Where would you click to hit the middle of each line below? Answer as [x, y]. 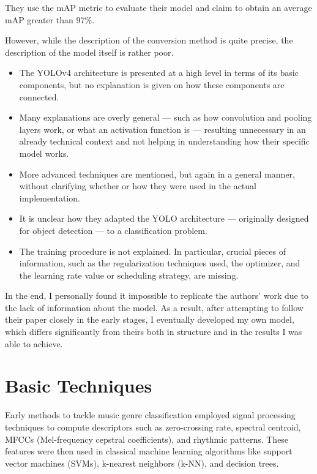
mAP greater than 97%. [50, 19]
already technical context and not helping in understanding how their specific [164, 141]
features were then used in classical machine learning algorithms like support [149, 451]
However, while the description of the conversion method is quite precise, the [149, 40]
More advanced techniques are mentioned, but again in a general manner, [157, 174]
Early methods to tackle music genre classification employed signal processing [150, 415]
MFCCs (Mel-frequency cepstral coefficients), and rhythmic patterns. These [147, 439]
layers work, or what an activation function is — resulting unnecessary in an [162, 129]
